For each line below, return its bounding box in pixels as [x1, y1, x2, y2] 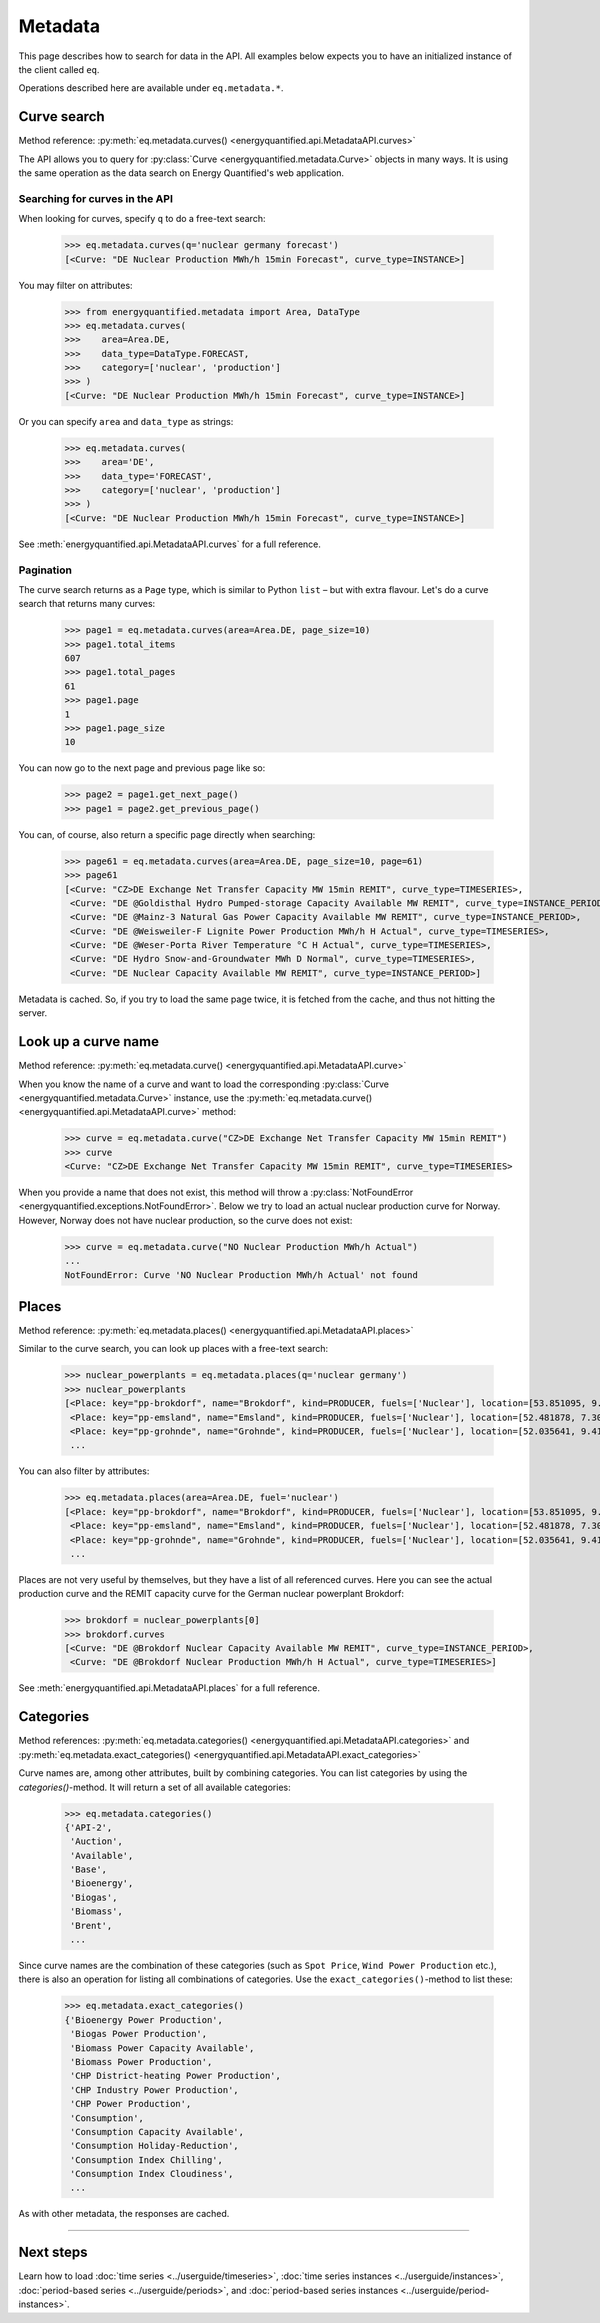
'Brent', [70, 1920, 113, 1931]
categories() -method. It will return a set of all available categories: [18, 1781, 291, 1793]
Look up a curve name [18, 1033, 160, 1050]
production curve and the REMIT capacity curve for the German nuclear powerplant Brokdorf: [18, 1588, 405, 1600]
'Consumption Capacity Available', [70, 2126, 245, 2137]
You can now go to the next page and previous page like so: [18, 762, 266, 774]
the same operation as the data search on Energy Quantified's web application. [18, 167, 345, 179]
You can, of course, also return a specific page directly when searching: [18, 828, 316, 840]
